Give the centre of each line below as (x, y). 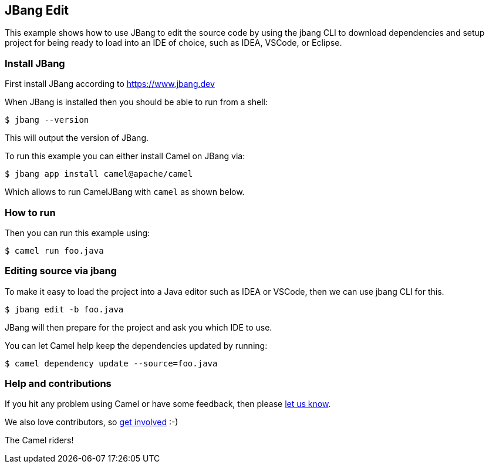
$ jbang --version (47, 120)
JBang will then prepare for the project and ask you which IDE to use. (139, 327)
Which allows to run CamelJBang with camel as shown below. (125, 192)
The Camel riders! (39, 440)
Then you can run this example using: (77, 233)
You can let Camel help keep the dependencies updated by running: (136, 345)
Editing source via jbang (61, 271)
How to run (30, 212)
